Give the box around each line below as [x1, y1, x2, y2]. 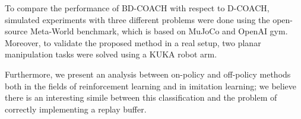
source [5, 25, 28, 37]
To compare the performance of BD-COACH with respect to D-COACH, [5, 2, 270, 14]
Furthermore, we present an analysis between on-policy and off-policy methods [5, 67, 291, 80]
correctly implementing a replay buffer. [5, 102, 147, 115]
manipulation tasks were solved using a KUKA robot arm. [5, 48, 217, 60]
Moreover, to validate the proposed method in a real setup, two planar [5, 36, 261, 49]
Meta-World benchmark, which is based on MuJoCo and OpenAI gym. [30, 25, 288, 37]
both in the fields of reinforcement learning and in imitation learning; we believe [5, 79, 297, 92]
